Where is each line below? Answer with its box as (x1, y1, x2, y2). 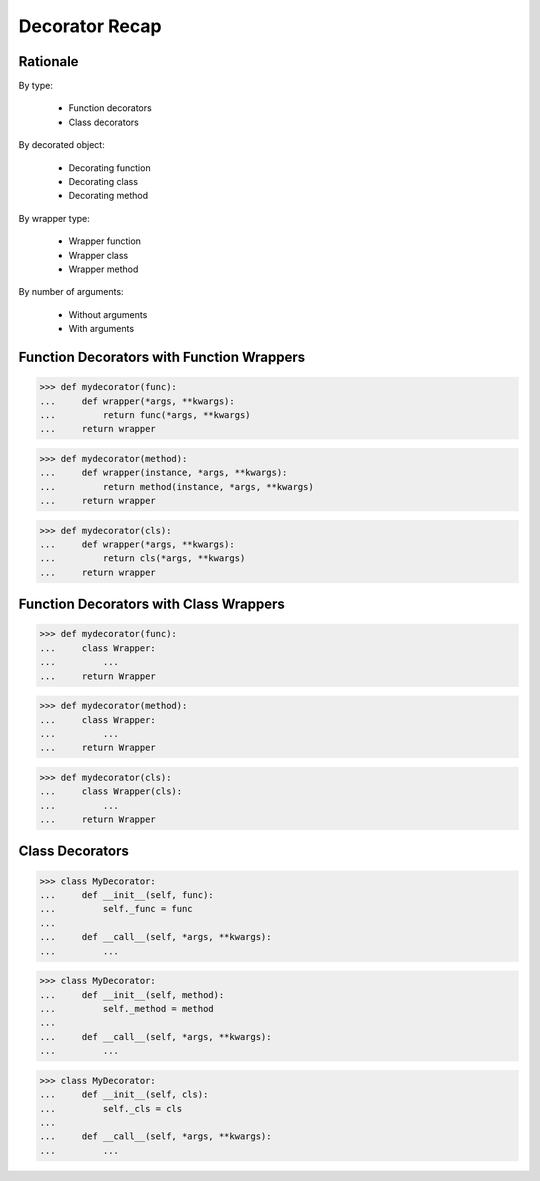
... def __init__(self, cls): (39, 1089, 209, 1100)
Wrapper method (68, 263, 139, 275)
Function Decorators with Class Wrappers (18, 596, 285, 613)
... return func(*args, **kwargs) (39, 409, 251, 420)
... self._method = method (39, 1003, 214, 1014)
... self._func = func (39, 903, 194, 915)
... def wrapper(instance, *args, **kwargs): (39, 467, 288, 479)
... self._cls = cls (39, 1103, 183, 1114)
